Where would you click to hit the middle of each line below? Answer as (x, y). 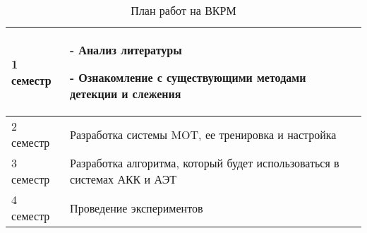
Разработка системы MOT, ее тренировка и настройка (203, 134)
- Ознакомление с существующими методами (188, 77)
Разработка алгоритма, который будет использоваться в (205, 163)
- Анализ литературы (126, 50)
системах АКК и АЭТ (123, 179)
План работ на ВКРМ (183, 10)
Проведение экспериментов (137, 208)
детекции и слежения (126, 94)
